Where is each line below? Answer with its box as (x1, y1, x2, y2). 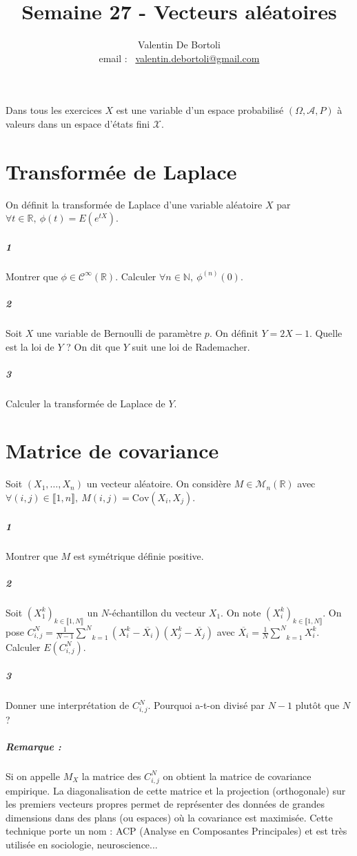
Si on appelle (6, 768, 60, 783)
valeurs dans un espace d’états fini (6, 116, 150, 130)
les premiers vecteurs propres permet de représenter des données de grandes (6, 797, 325, 811)
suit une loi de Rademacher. (132, 339, 250, 353)
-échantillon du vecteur (109, 605, 206, 619)
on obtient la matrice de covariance (163, 768, 312, 783)
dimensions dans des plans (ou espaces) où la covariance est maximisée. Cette (6, 810, 333, 824)
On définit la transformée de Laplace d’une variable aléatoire (6, 197, 263, 211)
